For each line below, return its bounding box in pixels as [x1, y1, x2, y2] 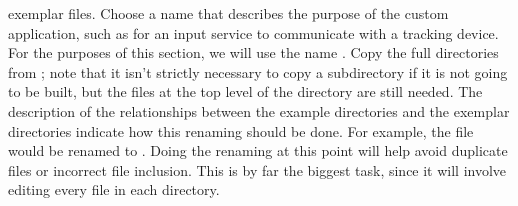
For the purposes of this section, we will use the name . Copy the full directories [8, 42, 499, 63]
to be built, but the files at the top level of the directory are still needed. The [8, 81, 483, 102]
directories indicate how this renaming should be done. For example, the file [8, 120, 474, 141]
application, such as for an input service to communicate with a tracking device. [8, 22, 499, 43]
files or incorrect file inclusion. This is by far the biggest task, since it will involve [8, 159, 507, 180]
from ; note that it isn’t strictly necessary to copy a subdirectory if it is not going [8, 61, 508, 82]
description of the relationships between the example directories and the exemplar [8, 100, 510, 121]
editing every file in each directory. [8, 179, 220, 200]
